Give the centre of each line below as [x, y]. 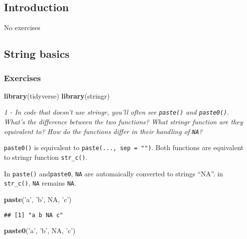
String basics [37, 54]
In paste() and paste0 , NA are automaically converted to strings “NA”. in [114, 173]
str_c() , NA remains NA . [40, 183]
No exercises [22, 27]
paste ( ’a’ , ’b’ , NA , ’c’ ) [38, 199]
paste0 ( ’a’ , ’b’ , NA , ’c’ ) [40, 230]
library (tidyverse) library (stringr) [57, 95]
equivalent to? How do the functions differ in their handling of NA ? [103, 131]
